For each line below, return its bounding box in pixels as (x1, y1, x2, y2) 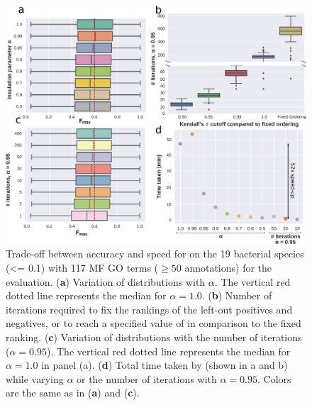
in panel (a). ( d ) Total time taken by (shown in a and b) (41, 357, 288, 372)
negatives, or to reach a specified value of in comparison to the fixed (6, 316, 301, 331)
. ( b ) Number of (201, 288, 272, 303)
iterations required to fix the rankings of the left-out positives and (6, 301, 293, 316)
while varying (6, 371, 64, 386)
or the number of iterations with (77, 371, 217, 386)
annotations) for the (184, 260, 272, 274)
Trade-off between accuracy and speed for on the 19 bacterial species (6, 246, 304, 261)
